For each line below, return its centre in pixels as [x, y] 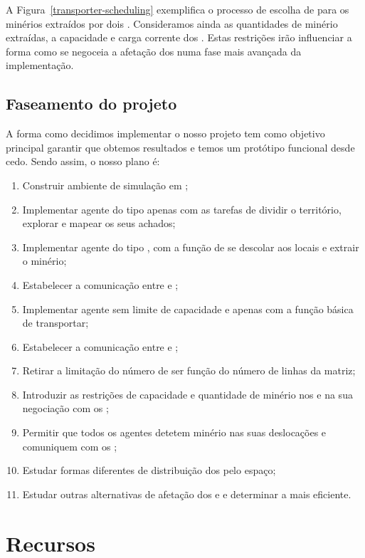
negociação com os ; [65, 408]
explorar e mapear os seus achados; [99, 223]
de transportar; [55, 323]
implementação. [40, 65]
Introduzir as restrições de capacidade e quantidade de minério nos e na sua [187, 394]
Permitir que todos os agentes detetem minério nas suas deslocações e [174, 432]
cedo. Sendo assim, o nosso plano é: [83, 161]
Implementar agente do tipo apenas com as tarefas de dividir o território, [182, 209]
